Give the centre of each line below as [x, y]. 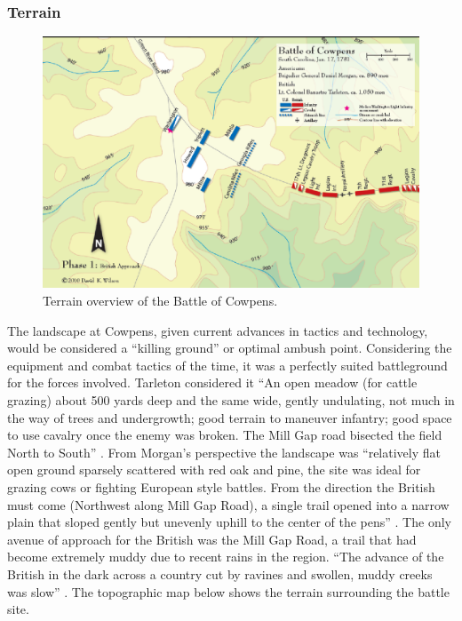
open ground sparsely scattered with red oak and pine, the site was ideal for [214, 470]
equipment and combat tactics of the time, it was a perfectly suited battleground [227, 365]
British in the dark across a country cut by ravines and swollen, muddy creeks [220, 573]
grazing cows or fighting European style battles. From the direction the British [221, 486]
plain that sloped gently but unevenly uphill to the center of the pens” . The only [229, 522]
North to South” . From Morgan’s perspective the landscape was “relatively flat [224, 452]
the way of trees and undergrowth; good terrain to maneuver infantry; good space [230, 417]
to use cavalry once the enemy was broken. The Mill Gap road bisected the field [225, 435]
